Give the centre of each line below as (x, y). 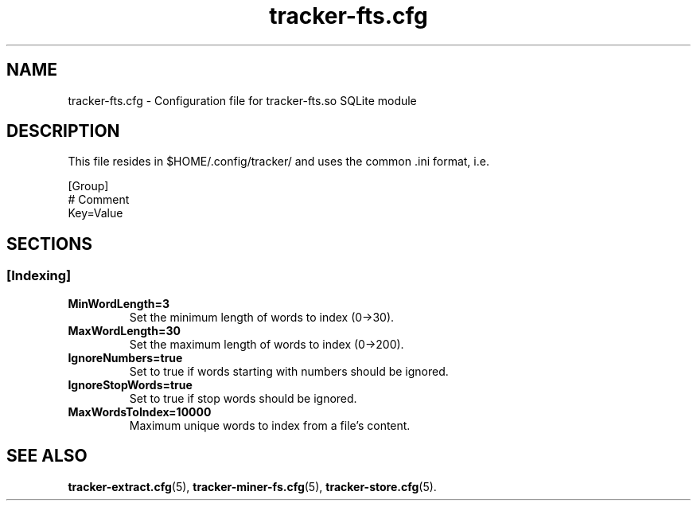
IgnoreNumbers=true (125, 357)
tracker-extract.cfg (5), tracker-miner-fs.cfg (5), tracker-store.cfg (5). (252, 486)
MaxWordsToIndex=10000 (140, 411)
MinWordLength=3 (119, 303)
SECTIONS (49, 244)
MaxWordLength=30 (124, 330)
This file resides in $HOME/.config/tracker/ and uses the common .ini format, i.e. (278, 162)
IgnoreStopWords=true (130, 384)
